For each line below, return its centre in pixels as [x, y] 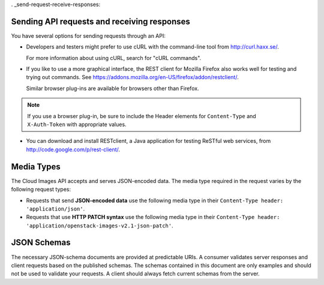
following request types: [41, 190]
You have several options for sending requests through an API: [88, 35]
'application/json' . [55, 208]
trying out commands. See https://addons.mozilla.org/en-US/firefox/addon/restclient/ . [133, 77]
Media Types [36, 166]
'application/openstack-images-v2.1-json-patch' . [100, 226]
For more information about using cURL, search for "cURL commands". [114, 58]
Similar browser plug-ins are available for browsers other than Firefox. [112, 88]
